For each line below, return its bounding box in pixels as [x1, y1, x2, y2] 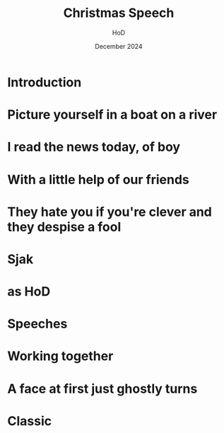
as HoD [7, 284, 51, 300]
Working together [7, 348, 114, 364]
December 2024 [95, 42, 143, 50]
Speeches [7, 316, 68, 332]
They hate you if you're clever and [7, 204, 212, 220]
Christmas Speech [63, 5, 175, 21]
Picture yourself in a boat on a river [7, 107, 218, 123]
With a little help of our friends [7, 171, 189, 187]
